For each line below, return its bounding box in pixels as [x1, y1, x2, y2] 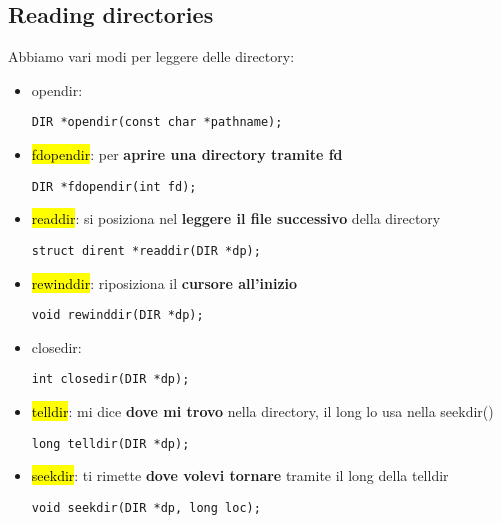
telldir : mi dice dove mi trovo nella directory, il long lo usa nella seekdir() [31, 401, 494, 422]
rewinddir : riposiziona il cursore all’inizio [31, 272, 298, 293]
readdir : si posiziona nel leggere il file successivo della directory [31, 208, 441, 229]
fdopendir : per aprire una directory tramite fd [31, 144, 343, 165]
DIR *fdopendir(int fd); [31, 179, 197, 194]
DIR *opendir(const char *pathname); [31, 115, 283, 130]
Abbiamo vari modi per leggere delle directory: [8, 46, 295, 67]
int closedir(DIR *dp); [31, 372, 190, 387]
